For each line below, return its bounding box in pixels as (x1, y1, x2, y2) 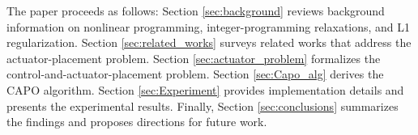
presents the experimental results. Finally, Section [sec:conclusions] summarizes (6, 97, 399, 114)
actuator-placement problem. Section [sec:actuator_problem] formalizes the (6, 49, 381, 66)
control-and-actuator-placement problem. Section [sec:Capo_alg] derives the (6, 65, 384, 82)
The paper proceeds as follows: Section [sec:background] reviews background (6, 2, 385, 19)
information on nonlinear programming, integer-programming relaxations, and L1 (6, 18, 411, 35)
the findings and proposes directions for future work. (6, 113, 267, 130)
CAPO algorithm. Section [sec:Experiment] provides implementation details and (6, 81, 404, 98)
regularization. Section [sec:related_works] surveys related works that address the (6, 34, 412, 51)
